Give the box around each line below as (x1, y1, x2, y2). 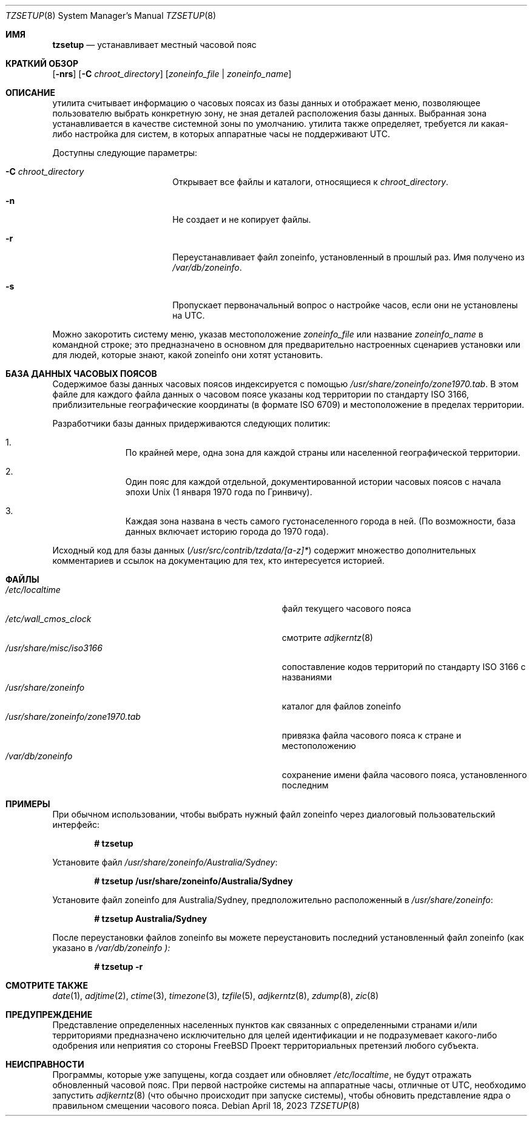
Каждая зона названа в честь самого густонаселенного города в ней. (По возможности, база (125, 516, 516, 526)
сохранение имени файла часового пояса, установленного (281, 770, 527, 780)
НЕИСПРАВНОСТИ (5, 1059, 84, 1069)
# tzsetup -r (94, 961, 143, 972)
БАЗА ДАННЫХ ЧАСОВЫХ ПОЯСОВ (5, 368, 157, 379)
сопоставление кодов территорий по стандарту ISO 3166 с (281, 662, 526, 672)
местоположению (281, 740, 356, 751)
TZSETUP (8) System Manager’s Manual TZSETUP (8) (5, 10, 217, 21)
